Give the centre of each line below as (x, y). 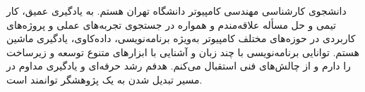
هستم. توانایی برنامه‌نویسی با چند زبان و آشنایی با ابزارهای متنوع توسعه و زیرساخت (183, 52)
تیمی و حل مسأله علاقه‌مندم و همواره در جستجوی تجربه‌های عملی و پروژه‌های (171, 24)
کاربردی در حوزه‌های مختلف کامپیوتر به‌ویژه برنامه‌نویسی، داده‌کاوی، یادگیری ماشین (181, 38)
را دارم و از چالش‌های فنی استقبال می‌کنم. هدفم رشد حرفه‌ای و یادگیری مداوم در (179, 66)
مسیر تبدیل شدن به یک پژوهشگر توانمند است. (104, 79)
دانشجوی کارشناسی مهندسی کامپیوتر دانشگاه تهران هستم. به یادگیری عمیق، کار (176, 11)
